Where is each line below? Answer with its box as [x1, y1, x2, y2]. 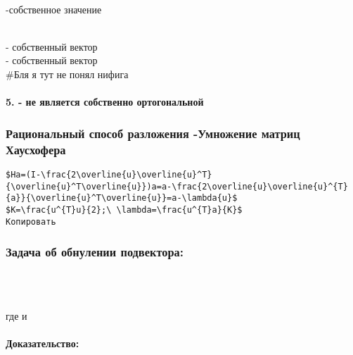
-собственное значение [6, 1, 102, 16]
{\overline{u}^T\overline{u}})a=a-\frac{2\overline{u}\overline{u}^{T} [6, 181, 348, 192]
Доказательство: [6, 335, 79, 350]
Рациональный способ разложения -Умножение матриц [6, 124, 300, 142]
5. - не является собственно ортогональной [6, 94, 204, 109]
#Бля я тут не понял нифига [6, 66, 129, 81]
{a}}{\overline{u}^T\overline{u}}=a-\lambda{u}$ [6, 193, 238, 204]
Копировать [6, 216, 56, 227]
